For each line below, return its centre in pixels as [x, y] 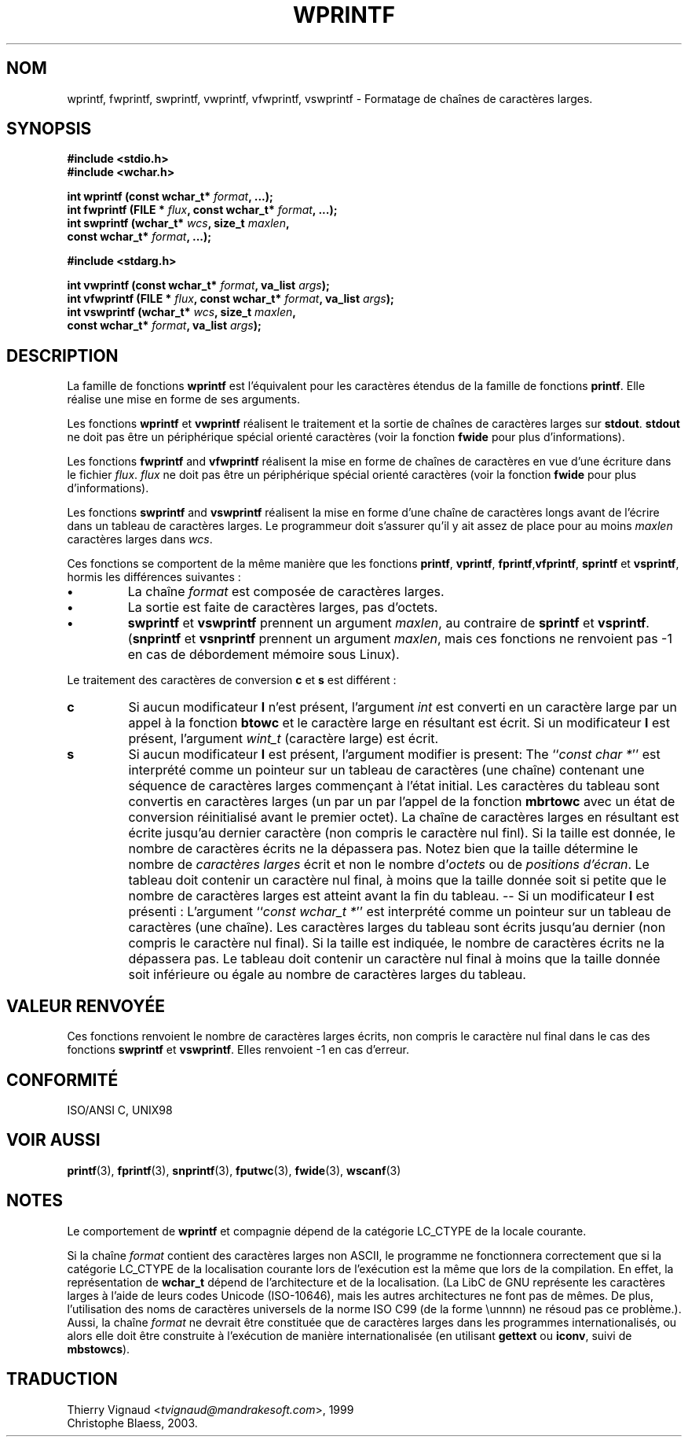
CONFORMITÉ [62, 1080]
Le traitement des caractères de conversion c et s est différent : [232, 680]
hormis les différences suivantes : [154, 577]
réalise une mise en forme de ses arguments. [183, 399]
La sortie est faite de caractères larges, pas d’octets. [283, 607]
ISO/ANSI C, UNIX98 [120, 1110]
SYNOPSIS [49, 129]
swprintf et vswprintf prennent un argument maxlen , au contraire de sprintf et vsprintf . [388, 623]
